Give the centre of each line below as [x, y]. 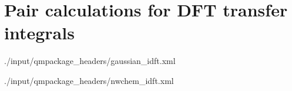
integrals [39, 33]
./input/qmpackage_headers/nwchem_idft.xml [89, 80]
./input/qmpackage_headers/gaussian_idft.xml [90, 61]
